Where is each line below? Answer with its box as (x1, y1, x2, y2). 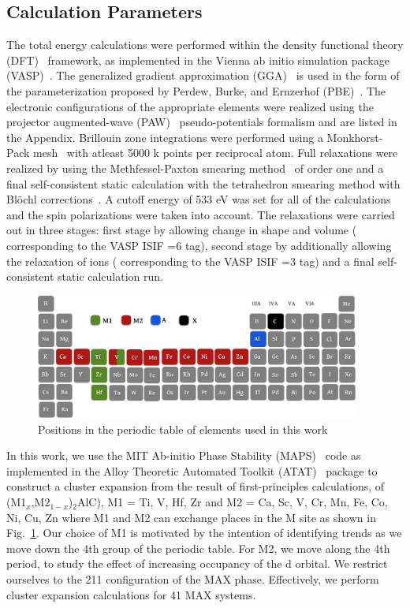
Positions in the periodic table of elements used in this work (38, 420, 328, 437)
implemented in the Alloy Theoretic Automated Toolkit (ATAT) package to (6, 462, 378, 479)
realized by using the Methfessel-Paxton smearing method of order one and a (6, 159, 384, 176)
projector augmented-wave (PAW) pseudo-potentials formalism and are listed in (6, 114, 397, 130)
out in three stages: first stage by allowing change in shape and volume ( (6, 222, 357, 238)
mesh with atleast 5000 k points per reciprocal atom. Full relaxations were (33, 144, 398, 161)
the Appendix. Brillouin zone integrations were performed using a (6, 129, 323, 145)
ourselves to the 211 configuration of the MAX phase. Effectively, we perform (6, 571, 379, 587)
